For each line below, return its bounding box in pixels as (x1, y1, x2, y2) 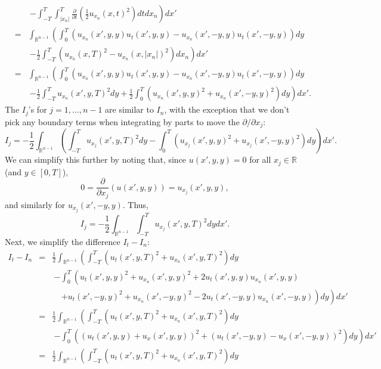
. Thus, (122, 198, 149, 210)
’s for (28, 103, 47, 116)
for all (249, 153, 271, 166)
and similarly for (5, 198, 66, 210)
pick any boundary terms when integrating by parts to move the (5, 115, 240, 128)
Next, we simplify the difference (5, 235, 120, 248)
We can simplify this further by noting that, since (5, 153, 187, 166)
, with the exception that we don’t (164, 103, 290, 116)
